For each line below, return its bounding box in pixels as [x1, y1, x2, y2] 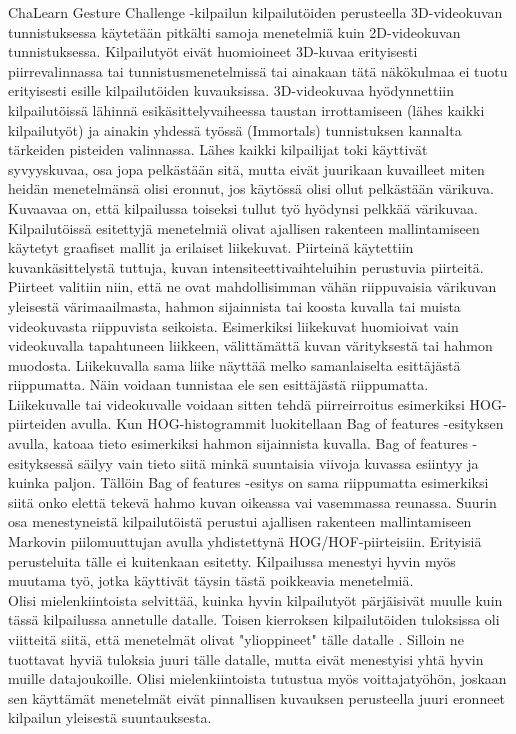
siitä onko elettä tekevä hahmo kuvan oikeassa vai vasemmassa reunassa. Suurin [8, 491, 497, 512]
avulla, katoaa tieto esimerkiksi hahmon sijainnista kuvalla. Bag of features [8, 433, 468, 454]
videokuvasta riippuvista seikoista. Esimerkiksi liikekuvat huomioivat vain [8, 315, 459, 336]
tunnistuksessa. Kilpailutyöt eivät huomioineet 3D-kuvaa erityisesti [8, 41, 418, 62]
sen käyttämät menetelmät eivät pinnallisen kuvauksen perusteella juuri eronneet [8, 687, 506, 708]
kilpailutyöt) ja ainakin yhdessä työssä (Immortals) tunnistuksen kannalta [8, 119, 462, 140]
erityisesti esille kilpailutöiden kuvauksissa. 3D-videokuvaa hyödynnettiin [8, 80, 455, 101]
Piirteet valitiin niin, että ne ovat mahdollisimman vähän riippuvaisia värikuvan [8, 276, 497, 297]
